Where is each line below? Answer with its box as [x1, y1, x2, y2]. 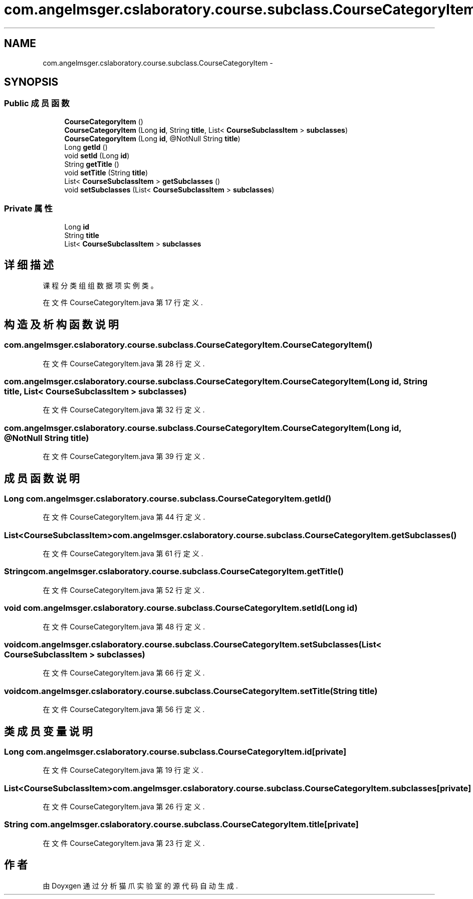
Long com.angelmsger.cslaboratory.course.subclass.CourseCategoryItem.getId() [4, 493, 332, 504]
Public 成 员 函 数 [4, 98, 70, 109]
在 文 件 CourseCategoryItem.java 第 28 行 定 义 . [43, 359, 205, 368]
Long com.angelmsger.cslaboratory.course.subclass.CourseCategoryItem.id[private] [4, 746, 347, 757]
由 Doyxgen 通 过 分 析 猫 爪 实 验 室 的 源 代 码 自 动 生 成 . [43, 881, 238, 890]
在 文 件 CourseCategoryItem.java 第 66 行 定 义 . [43, 668, 205, 678]
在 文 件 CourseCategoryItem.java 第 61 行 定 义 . [43, 549, 203, 558]
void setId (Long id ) [64, 151, 130, 160]
